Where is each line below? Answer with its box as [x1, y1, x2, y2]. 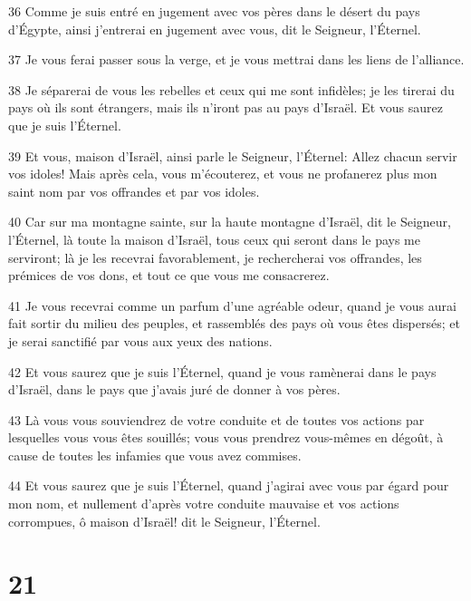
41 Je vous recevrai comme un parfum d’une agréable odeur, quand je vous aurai [8, 296, 457, 315]
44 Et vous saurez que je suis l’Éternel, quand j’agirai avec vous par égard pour [8, 476, 449, 495]
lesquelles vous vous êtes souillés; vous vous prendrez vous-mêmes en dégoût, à [8, 428, 444, 447]
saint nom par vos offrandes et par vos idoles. [8, 181, 260, 200]
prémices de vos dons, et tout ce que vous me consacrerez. [8, 266, 330, 285]
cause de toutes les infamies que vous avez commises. [8, 445, 302, 464]
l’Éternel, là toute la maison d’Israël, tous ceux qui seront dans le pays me [8, 229, 420, 248]
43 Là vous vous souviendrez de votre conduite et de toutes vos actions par [8, 410, 425, 429]
